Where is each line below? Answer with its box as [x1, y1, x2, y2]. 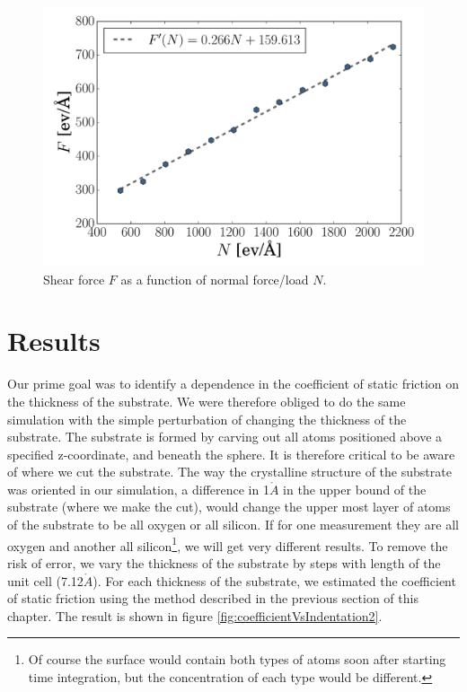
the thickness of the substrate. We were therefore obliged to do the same [7, 391, 406, 410]
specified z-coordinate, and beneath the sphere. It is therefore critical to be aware [7, 444, 455, 463]
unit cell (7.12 [7, 571, 84, 590]
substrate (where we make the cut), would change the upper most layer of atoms [7, 497, 451, 516]
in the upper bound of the [283, 479, 427, 498]
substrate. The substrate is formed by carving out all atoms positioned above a [7, 427, 443, 446]
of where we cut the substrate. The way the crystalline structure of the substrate [7, 462, 452, 481]
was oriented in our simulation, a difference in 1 [7, 479, 269, 498]
